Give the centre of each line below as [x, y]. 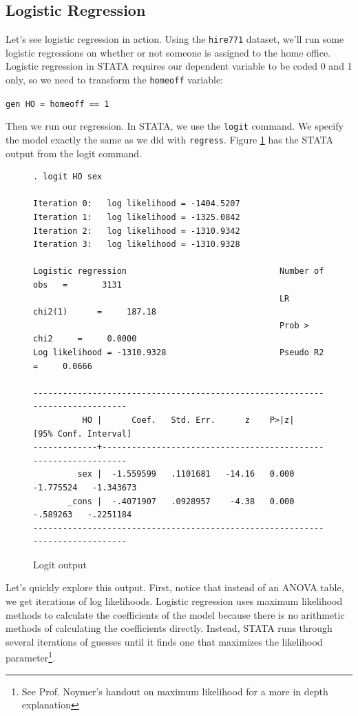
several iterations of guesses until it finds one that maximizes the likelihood [164, 641]
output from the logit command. [74, 153]
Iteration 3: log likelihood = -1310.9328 [137, 245]
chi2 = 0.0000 [85, 339]
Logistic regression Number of [179, 271]
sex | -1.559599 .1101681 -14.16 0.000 [186, 474]
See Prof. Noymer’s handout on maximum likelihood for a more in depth [175, 691]
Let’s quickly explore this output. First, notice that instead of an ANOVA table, [175, 587]
